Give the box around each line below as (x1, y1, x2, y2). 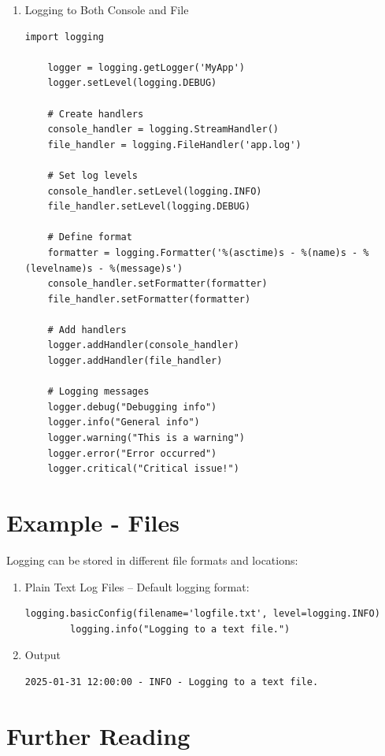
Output (24, 647, 61, 663)
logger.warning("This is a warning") (47, 432, 245, 444)
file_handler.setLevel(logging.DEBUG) (47, 201, 251, 213)
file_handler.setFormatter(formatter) (47, 293, 251, 305)
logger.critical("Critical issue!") (47, 463, 239, 475)
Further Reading (6, 719, 191, 751)
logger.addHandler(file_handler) (47, 355, 223, 367)
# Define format (47, 232, 132, 243)
